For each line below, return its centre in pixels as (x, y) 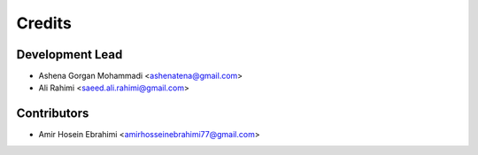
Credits (44, 23)
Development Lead (69, 54)
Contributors (53, 114)
